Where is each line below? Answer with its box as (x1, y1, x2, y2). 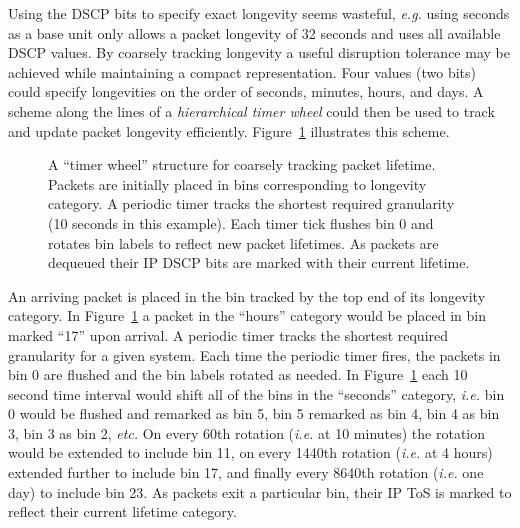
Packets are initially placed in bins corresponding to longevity (48, 173, 427, 194)
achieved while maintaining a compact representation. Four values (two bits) (8, 61, 476, 82)
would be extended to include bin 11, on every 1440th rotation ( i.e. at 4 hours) (8, 442, 493, 463)
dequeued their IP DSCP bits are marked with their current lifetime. (48, 252, 470, 273)
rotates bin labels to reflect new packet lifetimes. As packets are (48, 232, 439, 253)
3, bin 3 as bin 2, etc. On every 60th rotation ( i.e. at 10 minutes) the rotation (8, 422, 486, 443)
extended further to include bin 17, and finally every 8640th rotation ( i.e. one (8, 462, 484, 483)
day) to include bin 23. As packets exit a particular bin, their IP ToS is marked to (8, 481, 512, 502)
